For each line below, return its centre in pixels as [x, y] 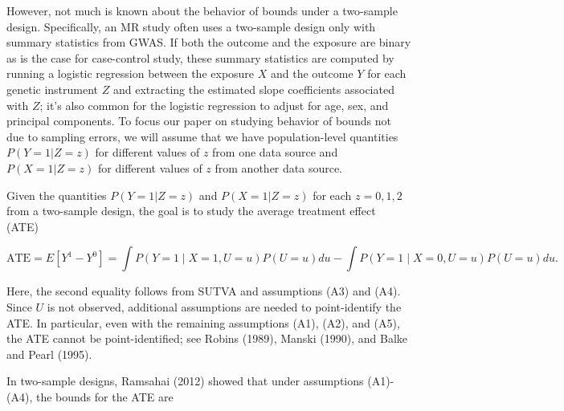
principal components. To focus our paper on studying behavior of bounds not [199, 121]
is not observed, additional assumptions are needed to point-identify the [224, 306]
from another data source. [279, 167]
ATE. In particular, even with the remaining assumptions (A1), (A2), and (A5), [203, 322]
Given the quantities [57, 195]
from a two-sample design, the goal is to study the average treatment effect [191, 211]
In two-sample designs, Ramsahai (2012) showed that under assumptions [185, 381]
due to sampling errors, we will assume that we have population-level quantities [202, 136]
